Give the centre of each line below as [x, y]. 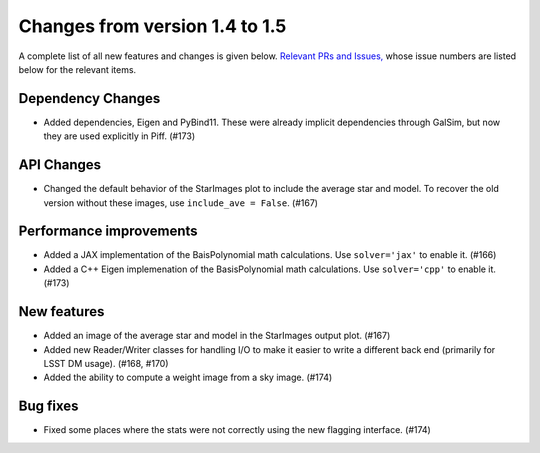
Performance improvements [108, 231]
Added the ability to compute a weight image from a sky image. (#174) [188, 377]
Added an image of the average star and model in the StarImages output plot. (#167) [217, 336]
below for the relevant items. [77, 69]
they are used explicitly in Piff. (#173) [119, 136]
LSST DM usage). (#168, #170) [106, 363]
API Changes [60, 165]
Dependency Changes [89, 98]
